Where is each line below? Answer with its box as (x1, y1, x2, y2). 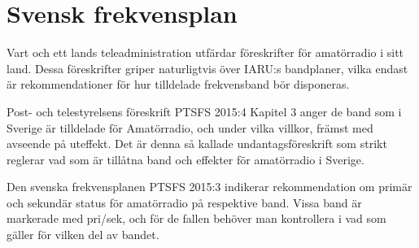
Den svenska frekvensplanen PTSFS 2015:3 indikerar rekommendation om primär (7, 178, 412, 195)
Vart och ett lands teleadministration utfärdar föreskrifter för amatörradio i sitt (7, 44, 404, 61)
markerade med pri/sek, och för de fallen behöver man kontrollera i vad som (7, 210, 386, 227)
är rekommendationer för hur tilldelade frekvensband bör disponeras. (7, 76, 350, 93)
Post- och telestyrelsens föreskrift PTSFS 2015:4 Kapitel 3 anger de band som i (7, 102, 402, 120)
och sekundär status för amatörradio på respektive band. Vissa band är (7, 194, 362, 211)
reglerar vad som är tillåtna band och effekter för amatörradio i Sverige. (7, 150, 364, 168)
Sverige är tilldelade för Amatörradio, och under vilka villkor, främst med (7, 119, 373, 136)
